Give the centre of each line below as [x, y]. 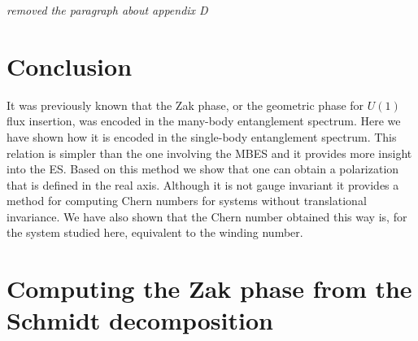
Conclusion [70, 66]
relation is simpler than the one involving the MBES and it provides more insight [209, 153]
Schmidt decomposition [140, 320]
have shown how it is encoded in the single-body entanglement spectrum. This [202, 136]
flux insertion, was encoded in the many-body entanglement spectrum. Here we [204, 121]
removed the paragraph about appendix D [107, 10]
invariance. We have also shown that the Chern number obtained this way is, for [207, 216]
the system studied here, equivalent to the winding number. [155, 232]
